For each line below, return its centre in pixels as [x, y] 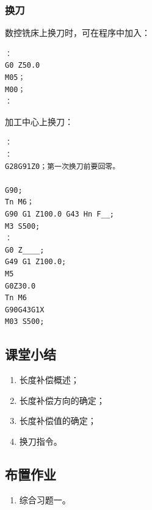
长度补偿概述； [49, 380]
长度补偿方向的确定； [62, 400]
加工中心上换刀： [39, 121]
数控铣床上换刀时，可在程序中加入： [78, 33]
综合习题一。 [45, 499]
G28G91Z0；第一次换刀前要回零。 [63, 166]
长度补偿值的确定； [58, 421]
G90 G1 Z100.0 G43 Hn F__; [60, 214]
